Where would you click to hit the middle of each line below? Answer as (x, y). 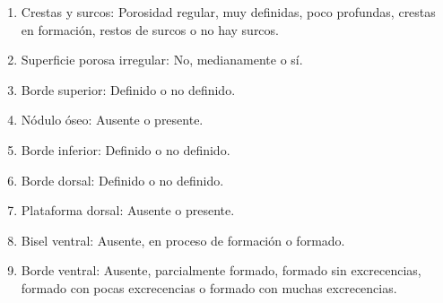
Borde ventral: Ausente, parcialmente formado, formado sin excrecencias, (221, 270)
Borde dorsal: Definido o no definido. (122, 180)
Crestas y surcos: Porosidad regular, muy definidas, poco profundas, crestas (228, 12)
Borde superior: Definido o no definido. (128, 89)
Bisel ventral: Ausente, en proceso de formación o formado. (183, 240)
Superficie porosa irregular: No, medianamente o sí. (162, 60)
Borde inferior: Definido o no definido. (126, 149)
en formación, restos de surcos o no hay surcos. (150, 29)
